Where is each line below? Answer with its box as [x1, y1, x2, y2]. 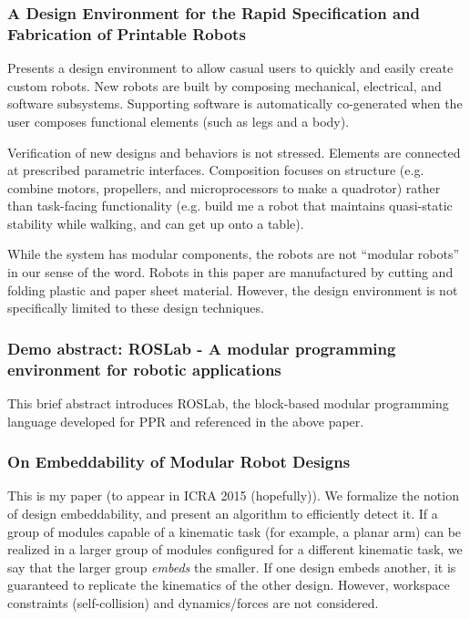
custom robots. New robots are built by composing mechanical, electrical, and [7, 76, 442, 95]
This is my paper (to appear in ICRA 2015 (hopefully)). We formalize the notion [7, 486, 459, 505]
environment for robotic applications [7, 357, 281, 380]
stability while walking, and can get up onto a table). [7, 213, 304, 232]
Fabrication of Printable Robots [7, 22, 246, 45]
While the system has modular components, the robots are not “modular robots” [7, 244, 460, 263]
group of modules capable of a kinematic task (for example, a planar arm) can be [7, 521, 462, 541]
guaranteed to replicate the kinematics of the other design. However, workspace [7, 575, 450, 594]
